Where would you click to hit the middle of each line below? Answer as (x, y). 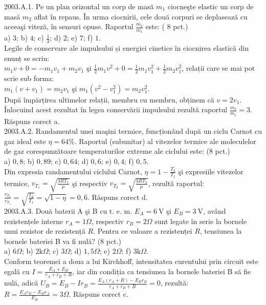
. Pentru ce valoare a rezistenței (143, 231)
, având (215, 210)
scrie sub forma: (29, 78)
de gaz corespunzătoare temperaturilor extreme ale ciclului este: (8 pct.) (117, 151)
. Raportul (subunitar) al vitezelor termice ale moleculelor (165, 141)
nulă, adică (21, 283)
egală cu (17, 271)
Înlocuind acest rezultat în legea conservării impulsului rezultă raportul (116, 109)
